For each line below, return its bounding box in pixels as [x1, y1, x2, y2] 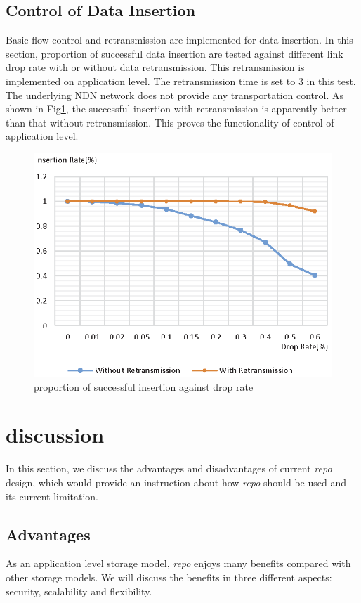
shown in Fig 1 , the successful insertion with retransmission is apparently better [6, 101, 347, 116]
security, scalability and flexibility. [6, 583, 152, 598]
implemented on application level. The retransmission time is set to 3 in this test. [6, 73, 356, 88]
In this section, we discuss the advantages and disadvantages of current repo [6, 461, 332, 476]
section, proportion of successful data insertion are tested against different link [6, 46, 343, 60]
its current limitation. [6, 488, 99, 503]
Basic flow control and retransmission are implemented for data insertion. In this [6, 32, 353, 47]
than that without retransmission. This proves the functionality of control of [6, 115, 334, 129]
